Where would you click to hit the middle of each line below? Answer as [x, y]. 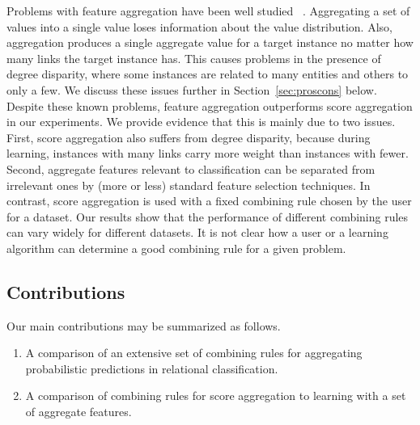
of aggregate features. [78, 412]
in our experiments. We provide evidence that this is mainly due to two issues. [201, 122]
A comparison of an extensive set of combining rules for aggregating [194, 353]
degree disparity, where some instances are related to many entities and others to [208, 74]
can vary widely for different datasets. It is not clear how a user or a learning [197, 232]
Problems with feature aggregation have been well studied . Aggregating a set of [208, 11]
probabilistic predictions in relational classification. [152, 368]
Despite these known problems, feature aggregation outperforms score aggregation [210, 105]
